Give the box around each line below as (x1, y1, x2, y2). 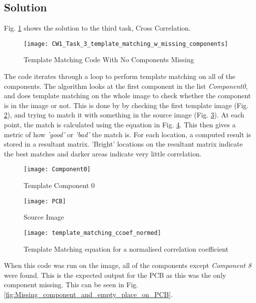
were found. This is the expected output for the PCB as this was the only (4, 269, 226, 280)
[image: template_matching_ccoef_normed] (24, 229, 161, 236)
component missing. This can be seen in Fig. (4, 279, 138, 290)
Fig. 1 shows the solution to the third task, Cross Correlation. (4, 23, 191, 33)
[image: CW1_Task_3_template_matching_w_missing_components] (24, 40, 228, 47)
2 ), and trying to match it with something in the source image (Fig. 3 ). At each (4, 110, 245, 120)
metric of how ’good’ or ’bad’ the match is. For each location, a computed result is (4, 129, 251, 139)
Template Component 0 (24, 180, 95, 190)
